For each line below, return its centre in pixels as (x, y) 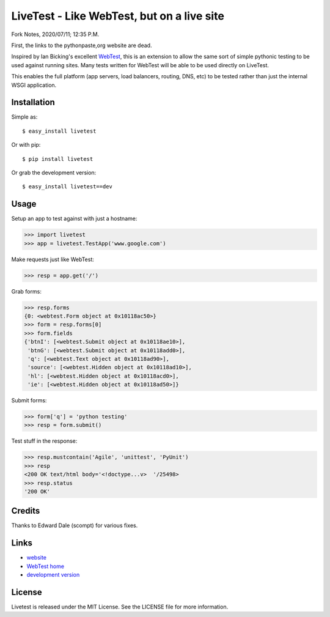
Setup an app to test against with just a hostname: (74, 219)
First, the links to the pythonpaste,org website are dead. (82, 45)
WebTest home (45, 566)
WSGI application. (34, 85)
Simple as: (24, 117)
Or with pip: (26, 145)
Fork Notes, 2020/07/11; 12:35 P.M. (55, 34)
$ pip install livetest (58, 159)
